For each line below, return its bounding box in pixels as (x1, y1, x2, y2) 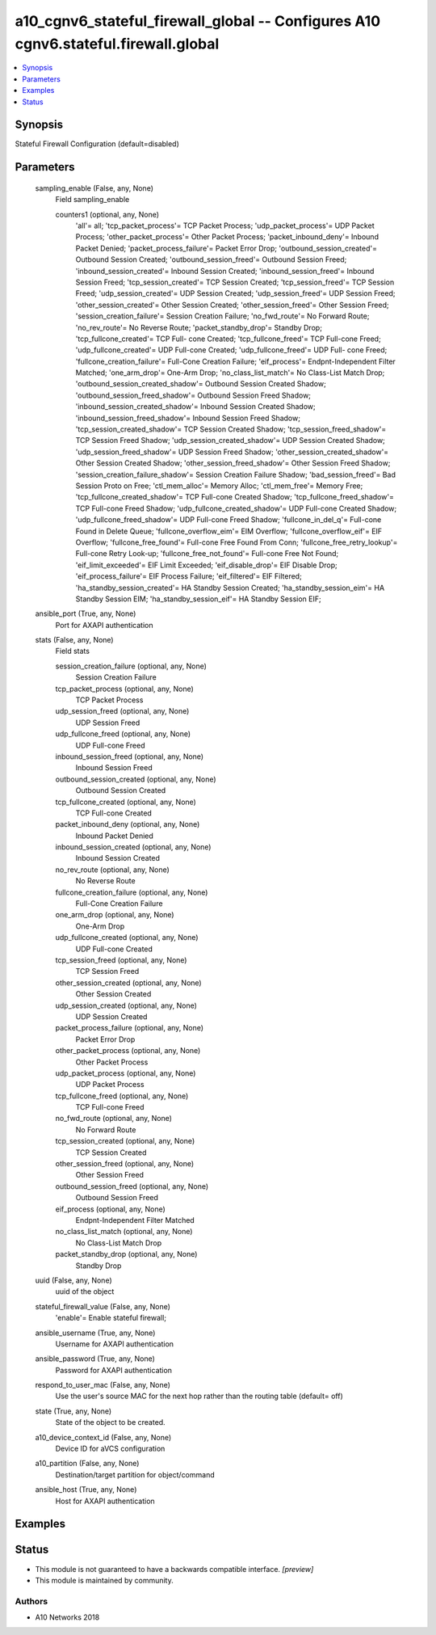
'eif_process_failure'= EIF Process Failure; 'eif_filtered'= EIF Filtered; (75, 571, 302, 581)
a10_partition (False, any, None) (35, 1459, 140, 1469)
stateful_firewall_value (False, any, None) (35, 1301, 171, 1311)
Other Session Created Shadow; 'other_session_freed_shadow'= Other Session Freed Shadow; (75, 458, 391, 468)
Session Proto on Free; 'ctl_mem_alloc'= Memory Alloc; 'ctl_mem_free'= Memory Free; (75, 481, 363, 491)
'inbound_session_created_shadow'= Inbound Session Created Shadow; (75, 402, 316, 411)
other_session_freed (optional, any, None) (55, 1159, 195, 1169)
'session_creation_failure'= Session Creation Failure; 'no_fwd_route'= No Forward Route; (75, 311, 370, 321)
